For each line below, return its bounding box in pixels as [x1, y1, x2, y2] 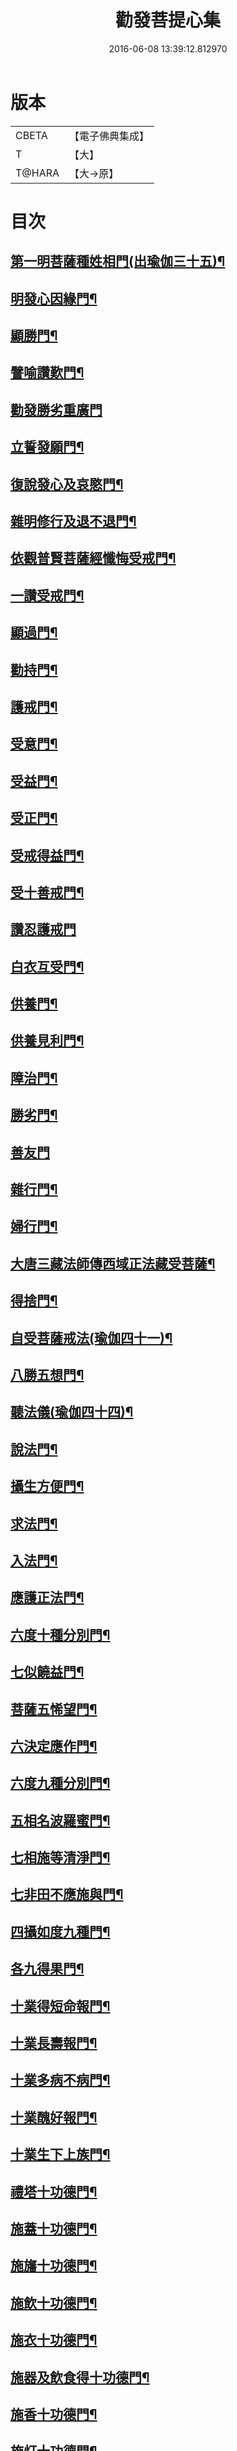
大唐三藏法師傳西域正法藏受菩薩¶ [10, 1255, 216, 1272]
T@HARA [15, 166, 60, 180]
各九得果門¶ [10, 1961, 85, 1978]
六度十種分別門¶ [10, 1626, 111, 1643]
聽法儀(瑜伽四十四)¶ [10, 1404, 134, 1421]
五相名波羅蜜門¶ [10, 1812, 111, 1829]
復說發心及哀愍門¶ [10, 476, 124, 493]
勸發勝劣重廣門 [10, 401, 103, 418]
